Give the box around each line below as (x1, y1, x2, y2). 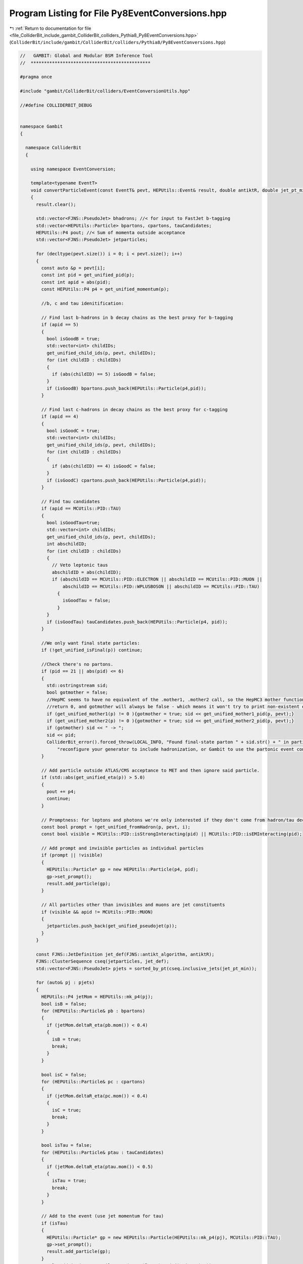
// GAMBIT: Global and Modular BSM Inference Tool (20, 53, 154, 59)
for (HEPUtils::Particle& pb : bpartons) (41, 1008, 145, 1014)
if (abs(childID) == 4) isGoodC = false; (52, 463, 156, 469)
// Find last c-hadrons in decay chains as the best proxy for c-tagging (41, 407, 228, 412)
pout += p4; (46, 789, 76, 794)
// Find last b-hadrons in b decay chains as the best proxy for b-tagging (41, 314, 233, 321)
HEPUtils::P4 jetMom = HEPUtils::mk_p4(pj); (41, 994, 154, 1000)
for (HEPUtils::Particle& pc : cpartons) (41, 1078, 145, 1085)
